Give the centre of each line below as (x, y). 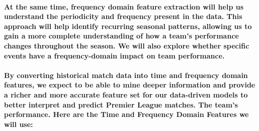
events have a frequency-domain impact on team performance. (114, 55)
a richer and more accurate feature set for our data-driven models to (126, 94)
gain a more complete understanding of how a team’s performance (121, 36)
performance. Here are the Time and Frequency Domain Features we (126, 114)
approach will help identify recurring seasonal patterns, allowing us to (128, 26)
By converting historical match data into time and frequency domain (126, 75)
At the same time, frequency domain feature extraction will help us (124, 6)
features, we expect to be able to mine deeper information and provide (130, 85)
